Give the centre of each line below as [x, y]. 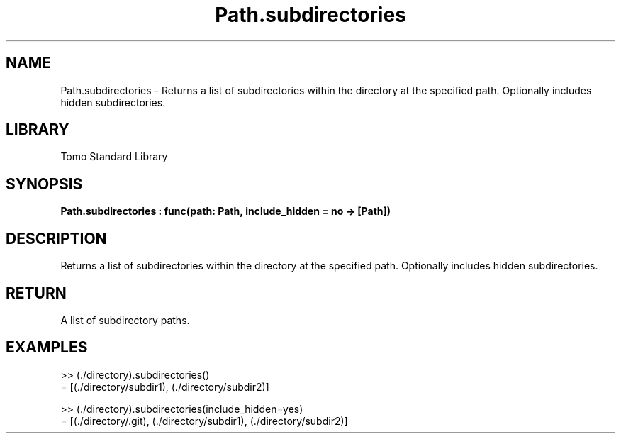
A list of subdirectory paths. [125, 320]
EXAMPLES [47, 348]
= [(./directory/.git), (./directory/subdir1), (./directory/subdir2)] [204, 421]
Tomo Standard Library [114, 157]
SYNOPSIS [44, 184]
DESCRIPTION [56, 238]
